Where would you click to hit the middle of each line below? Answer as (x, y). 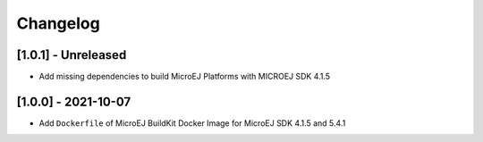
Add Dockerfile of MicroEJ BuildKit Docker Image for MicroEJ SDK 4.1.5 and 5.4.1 (192, 123)
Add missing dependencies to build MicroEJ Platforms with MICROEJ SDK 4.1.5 (185, 77)
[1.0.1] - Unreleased (72, 55)
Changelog (58, 23)
